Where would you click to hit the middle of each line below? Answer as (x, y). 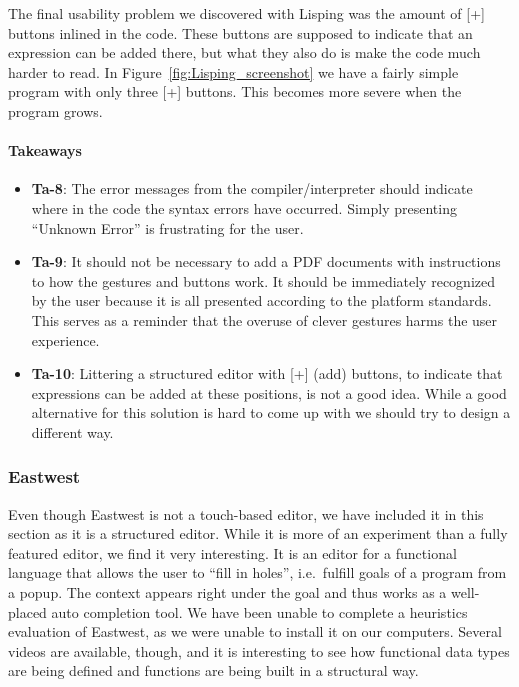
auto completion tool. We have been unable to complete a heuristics (259, 611)
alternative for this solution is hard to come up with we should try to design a (271, 412)
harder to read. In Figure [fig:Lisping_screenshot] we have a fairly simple (233, 71)
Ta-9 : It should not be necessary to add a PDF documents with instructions (266, 261)
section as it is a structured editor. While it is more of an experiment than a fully (258, 533)
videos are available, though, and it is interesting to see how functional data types (259, 650)
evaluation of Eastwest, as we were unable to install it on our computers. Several (255, 631)
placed (27, 611)
